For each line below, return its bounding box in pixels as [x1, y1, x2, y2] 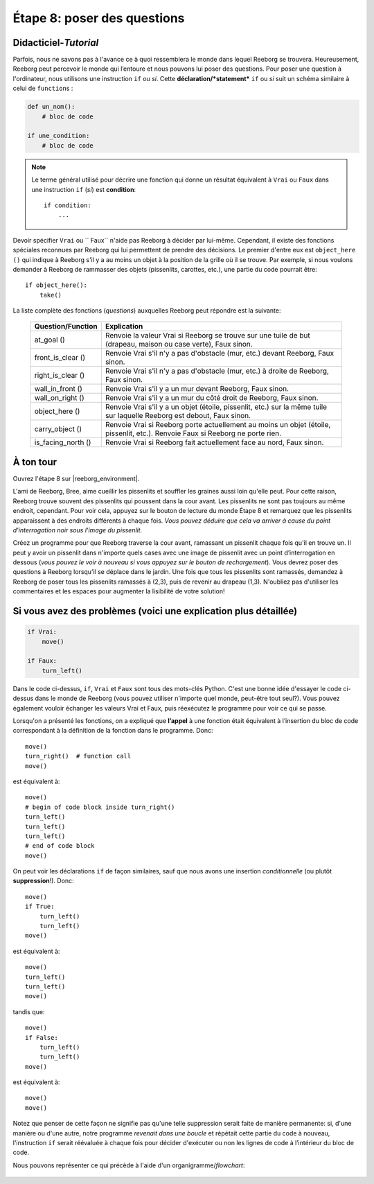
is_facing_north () [34, 437, 91, 447]
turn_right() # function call [25, 752, 132, 760]
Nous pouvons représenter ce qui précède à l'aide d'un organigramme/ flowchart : [12, 1161, 245, 1169]
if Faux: [27, 657, 57, 665]
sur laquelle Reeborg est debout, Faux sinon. [105, 411, 251, 421]
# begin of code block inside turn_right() [25, 803, 175, 811]
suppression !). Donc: [12, 877, 74, 885]
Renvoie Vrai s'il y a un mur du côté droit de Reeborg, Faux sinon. [105, 393, 319, 403]
